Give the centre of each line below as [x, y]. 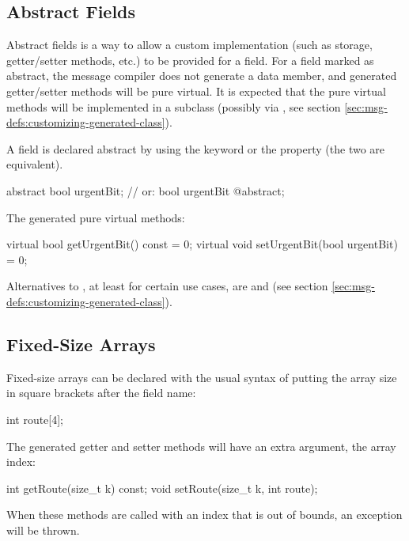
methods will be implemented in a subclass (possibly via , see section [174, 106]
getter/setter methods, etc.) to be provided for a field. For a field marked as [190, 60]
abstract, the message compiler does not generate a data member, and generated [202, 76]
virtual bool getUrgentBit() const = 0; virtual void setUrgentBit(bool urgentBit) [202, 244]
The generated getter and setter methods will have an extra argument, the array [201, 446]
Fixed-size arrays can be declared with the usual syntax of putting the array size [202, 377]
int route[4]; [35, 419]
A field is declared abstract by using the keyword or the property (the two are [196, 148]
